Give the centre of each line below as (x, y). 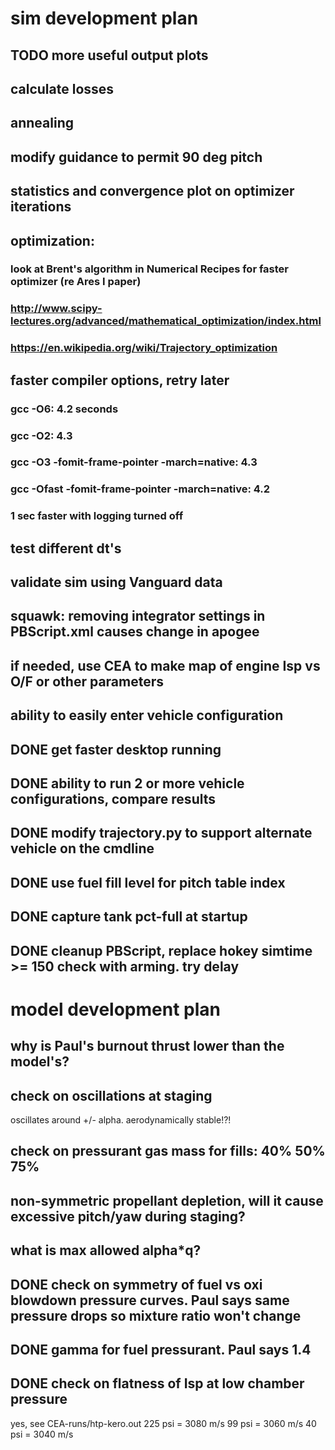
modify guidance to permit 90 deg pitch (136, 157)
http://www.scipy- (56, 309)
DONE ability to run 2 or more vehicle (127, 783)
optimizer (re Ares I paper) (76, 282)
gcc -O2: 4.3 (41, 435)
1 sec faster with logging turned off (97, 516)
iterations (41, 207)
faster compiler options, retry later (120, 380)
